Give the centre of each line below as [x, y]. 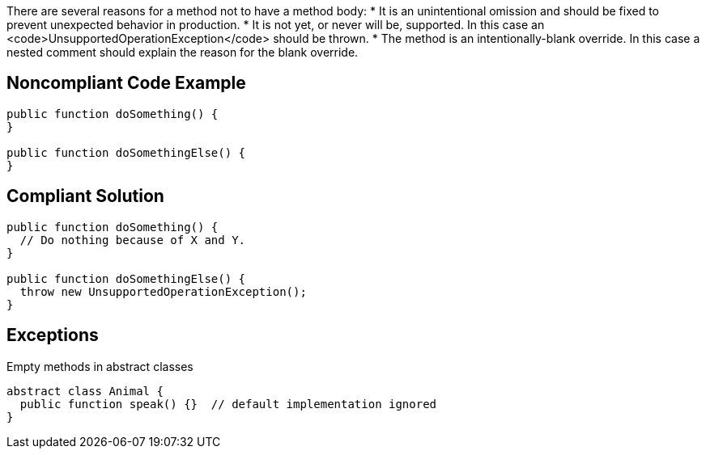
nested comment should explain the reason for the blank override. [183, 52]
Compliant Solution [85, 196]
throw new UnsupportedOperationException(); [163, 291]
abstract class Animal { [85, 391]
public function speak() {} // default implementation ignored [228, 404]
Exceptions [53, 335]
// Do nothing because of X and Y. [133, 240]
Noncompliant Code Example [126, 83]
